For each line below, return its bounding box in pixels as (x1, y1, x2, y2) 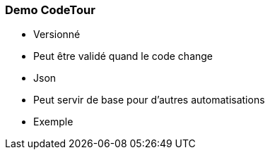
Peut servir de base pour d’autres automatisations (33, 94, 265, 106)
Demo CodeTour (5, 3, 95, 17)
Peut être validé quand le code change (33, 50, 213, 63)
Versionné (33, 28, 81, 41)
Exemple (33, 116, 74, 128)
